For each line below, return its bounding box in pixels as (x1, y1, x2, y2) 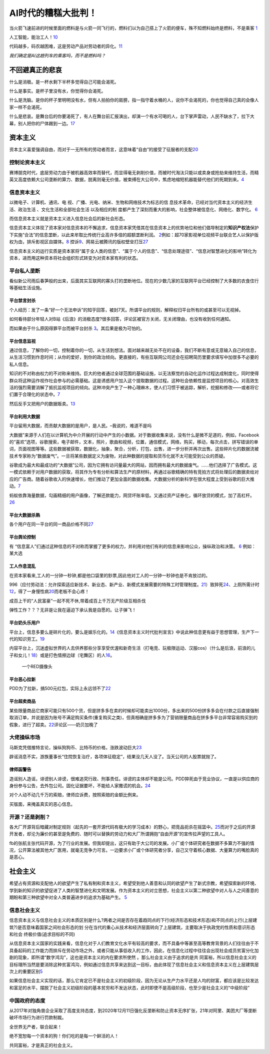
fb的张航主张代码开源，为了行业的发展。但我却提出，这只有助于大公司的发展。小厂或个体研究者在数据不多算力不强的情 (9, 840, 254, 846)
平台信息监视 (9, 338, 36, 344)
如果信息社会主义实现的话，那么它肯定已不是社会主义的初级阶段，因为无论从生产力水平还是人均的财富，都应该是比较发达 (9, 977, 259, 983)
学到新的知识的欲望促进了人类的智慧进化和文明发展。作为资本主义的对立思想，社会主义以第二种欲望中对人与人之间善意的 (9, 887, 259, 893)
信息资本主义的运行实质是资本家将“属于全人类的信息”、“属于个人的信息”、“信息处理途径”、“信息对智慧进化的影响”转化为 (9, 248, 257, 254)
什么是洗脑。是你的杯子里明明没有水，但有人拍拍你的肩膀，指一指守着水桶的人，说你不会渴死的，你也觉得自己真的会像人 (9, 97, 259, 103)
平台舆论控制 (9, 534, 36, 540)
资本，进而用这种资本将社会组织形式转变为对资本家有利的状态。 (9, 255, 141, 261)
